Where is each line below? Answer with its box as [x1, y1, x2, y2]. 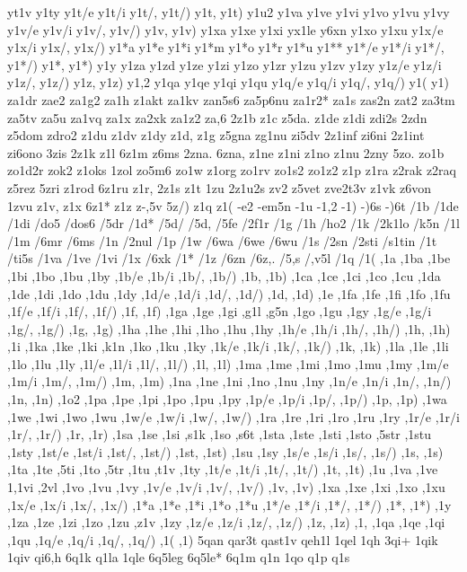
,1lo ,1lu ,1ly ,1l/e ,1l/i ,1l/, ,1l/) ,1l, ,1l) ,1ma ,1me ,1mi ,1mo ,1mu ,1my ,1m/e [7, 354, 449, 373]
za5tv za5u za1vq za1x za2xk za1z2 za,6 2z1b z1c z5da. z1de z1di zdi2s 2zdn [7, 108, 427, 127]
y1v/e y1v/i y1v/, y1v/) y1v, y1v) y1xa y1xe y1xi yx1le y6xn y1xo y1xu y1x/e [7, 20, 444, 39]
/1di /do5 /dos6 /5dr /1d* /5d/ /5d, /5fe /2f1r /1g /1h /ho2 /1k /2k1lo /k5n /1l [7, 214, 460, 233]
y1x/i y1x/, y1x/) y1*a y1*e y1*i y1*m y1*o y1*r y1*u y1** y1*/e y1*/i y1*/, [7, 38, 445, 57]
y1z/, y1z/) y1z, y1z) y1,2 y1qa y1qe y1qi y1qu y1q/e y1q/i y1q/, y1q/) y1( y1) [7, 73, 449, 92]
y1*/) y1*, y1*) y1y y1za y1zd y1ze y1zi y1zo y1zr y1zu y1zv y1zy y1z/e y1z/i [7, 55, 442, 74]
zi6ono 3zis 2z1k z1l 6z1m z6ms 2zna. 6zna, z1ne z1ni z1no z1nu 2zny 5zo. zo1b [7, 143, 445, 162]
